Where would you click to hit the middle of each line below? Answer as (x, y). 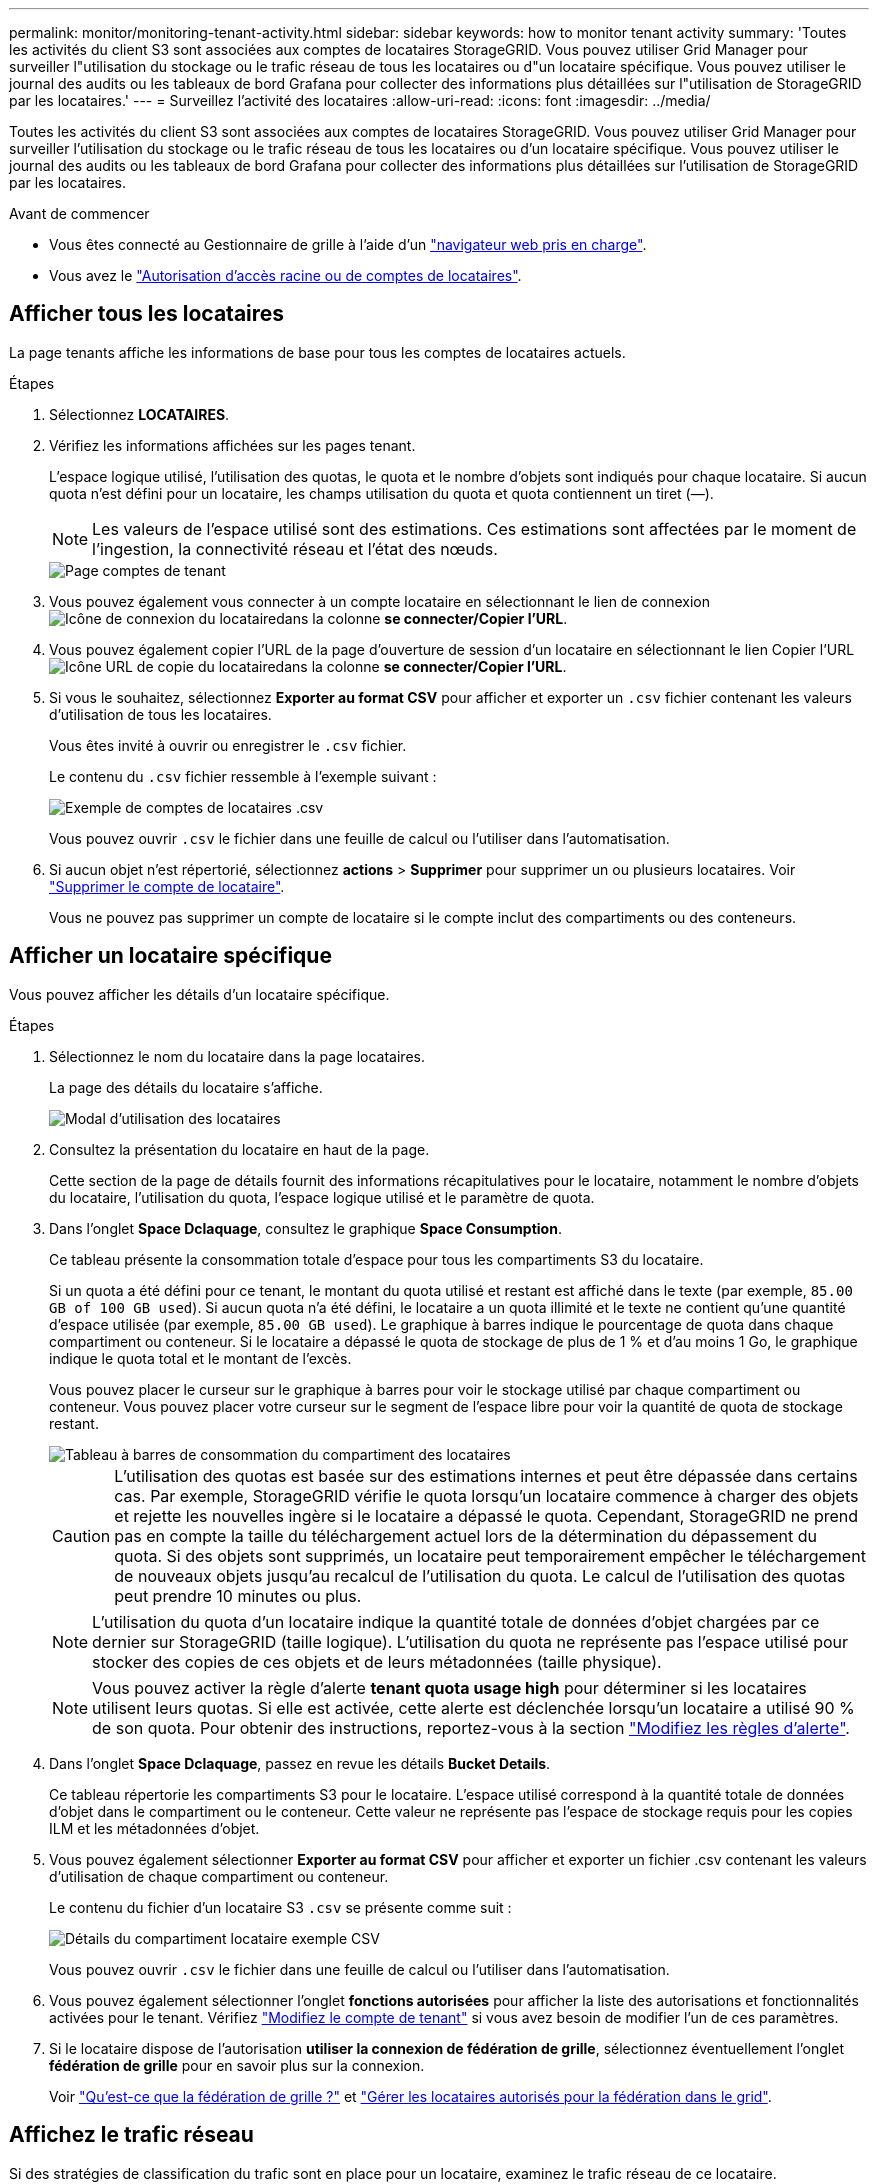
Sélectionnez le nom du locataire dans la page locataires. (237, 1056)
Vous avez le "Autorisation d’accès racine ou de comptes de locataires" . (285, 275)
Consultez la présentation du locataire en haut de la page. (239, 1149)
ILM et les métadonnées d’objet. (154, 1828)
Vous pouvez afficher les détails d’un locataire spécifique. (199, 994)
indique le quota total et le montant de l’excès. (200, 1358)
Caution (81, 1535)
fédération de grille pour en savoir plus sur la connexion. (237, 2065)
